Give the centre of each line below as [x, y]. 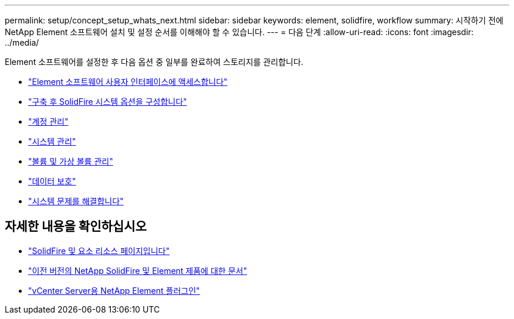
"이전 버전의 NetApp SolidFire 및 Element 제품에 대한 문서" [138, 270]
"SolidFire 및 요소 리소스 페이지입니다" [99, 251]
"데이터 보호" [52, 181]
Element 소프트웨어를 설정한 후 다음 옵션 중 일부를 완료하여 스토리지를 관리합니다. [154, 62]
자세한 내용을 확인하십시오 [76, 227]
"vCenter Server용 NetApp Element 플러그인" [114, 290]
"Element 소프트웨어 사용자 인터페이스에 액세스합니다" [128, 82]
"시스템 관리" [52, 141]
